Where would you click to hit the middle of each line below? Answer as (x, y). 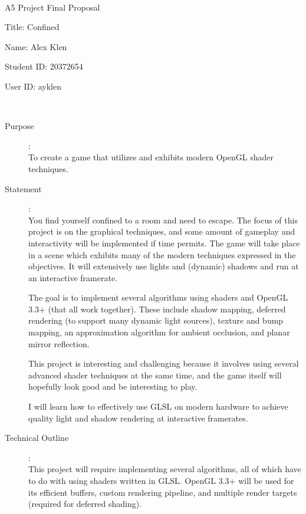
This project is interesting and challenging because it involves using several (164, 363)
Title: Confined (32, 27)
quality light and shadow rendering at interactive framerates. (138, 418)
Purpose (19, 126)
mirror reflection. (59, 343)
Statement (23, 188)
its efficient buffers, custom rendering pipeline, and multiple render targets (163, 492)
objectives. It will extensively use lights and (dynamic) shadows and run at (164, 266)
